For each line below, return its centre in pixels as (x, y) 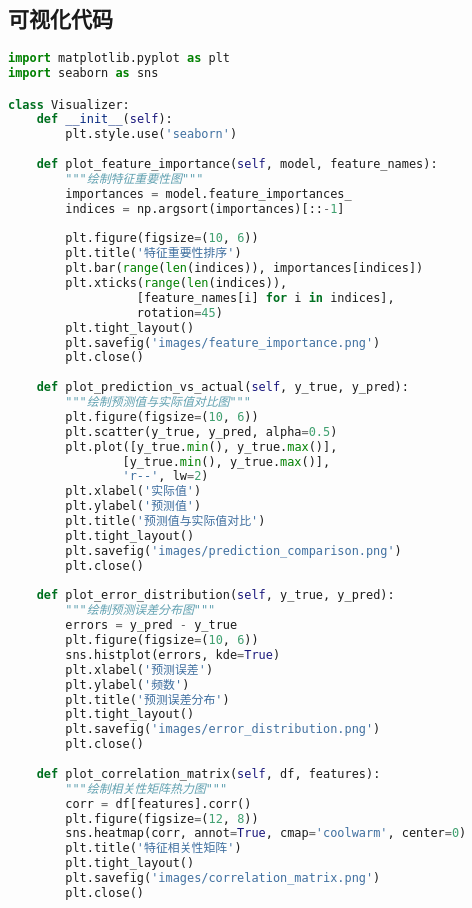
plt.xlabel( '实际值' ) (133, 491)
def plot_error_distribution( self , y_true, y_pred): (215, 595)
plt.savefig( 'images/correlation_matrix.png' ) (223, 878)
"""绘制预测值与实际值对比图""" (158, 402)
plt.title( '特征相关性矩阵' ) (153, 848)
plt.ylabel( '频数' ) (127, 684)
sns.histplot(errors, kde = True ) (173, 654)
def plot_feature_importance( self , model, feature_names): (237, 164)
